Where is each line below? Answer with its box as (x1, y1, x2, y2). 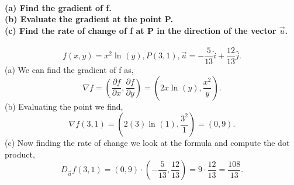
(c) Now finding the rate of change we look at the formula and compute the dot (5, 137, 290, 149)
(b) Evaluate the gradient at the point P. (5, 13, 173, 25)
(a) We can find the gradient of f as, (5, 64, 134, 76)
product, (5, 148, 35, 160)
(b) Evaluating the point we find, (5, 100, 123, 112)
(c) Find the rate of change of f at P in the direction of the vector (5, 24, 276, 36)
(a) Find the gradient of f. (5, 1, 112, 13)
